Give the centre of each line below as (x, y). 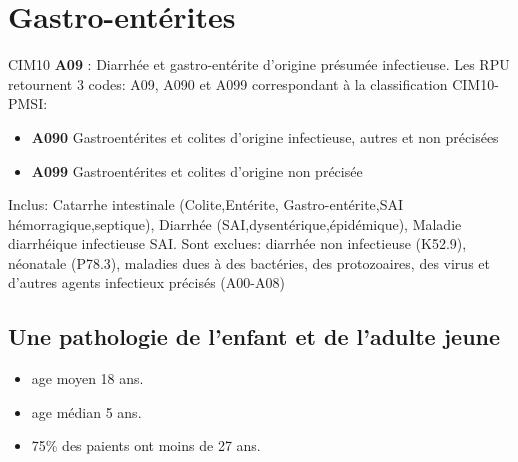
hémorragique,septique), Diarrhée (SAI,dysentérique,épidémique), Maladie (235, 223)
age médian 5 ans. (86, 411)
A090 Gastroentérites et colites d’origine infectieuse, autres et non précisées (265, 136)
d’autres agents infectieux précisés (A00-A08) (146, 282)
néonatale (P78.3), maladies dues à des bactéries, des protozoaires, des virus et (249, 262)
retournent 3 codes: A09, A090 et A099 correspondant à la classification (228, 83)
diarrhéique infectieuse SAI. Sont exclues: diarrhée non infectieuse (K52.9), (237, 243)
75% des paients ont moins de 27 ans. (146, 445)
